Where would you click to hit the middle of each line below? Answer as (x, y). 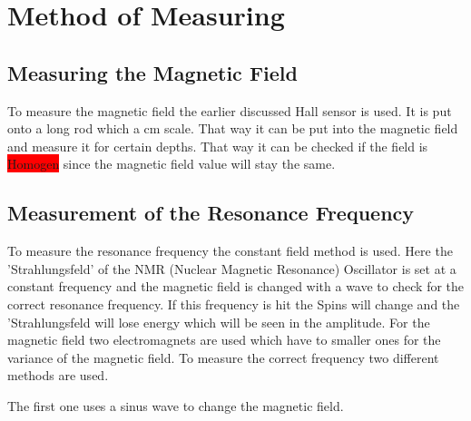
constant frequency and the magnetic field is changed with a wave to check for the (236, 286)
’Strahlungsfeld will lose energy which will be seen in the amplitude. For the (219, 322)
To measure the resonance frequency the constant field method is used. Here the (230, 251)
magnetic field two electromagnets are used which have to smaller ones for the (224, 340)
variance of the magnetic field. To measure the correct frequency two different (223, 357)
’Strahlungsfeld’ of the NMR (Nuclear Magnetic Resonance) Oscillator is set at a (232, 268)
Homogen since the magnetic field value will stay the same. (172, 164)
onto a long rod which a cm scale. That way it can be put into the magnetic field (233, 128)
